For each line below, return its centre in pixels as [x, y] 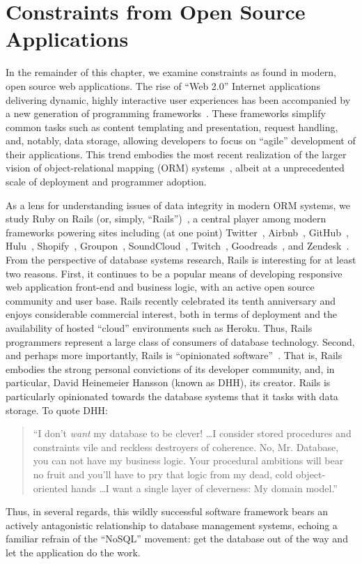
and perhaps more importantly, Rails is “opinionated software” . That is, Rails [174, 355]
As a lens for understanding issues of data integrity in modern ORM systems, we [178, 205]
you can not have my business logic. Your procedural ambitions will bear [188, 460]
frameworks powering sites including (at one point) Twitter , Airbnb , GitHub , [177, 232]
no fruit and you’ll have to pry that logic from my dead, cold [163, 474]
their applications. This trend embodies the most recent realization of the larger [176, 154]
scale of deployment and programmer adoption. [106, 182]
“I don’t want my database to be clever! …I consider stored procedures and [192, 433]
